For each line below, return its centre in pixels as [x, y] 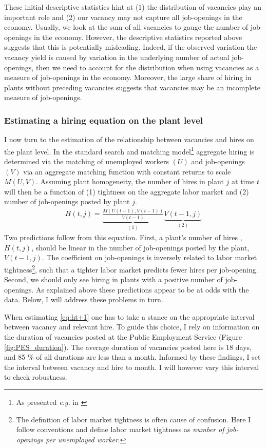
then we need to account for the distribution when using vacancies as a [147, 67]
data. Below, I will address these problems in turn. [84, 299]
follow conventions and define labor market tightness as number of [120, 429]
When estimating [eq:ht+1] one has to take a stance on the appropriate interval [129, 316]
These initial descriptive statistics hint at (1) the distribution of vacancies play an [133, 7]
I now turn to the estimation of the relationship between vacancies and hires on [129, 139]
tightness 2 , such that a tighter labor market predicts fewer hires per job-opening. [131, 268]
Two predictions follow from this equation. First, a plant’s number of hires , [123, 237]
